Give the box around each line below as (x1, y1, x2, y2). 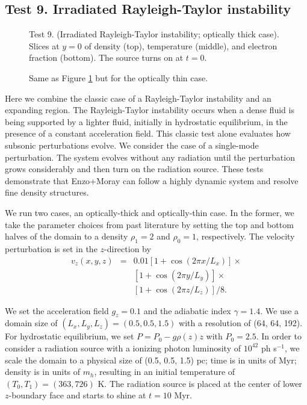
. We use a (260, 304, 299, 317)
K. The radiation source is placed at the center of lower (98, 377, 302, 389)
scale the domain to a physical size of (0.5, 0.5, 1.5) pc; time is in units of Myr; (5, 353, 297, 366)
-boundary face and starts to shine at (8, 389, 146, 401)
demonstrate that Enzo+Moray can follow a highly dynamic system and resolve (5, 174, 299, 187)
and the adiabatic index (143, 304, 231, 317)
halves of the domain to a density (5, 230, 128, 243)
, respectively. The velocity (196, 230, 295, 243)
